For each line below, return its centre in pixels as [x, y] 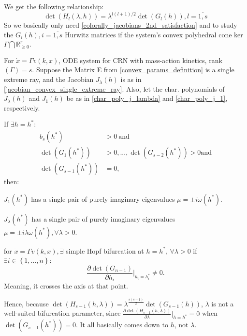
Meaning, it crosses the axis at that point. [66, 286]
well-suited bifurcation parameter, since [62, 313]
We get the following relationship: [54, 6]
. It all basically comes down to [122, 325]
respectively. [22, 107]
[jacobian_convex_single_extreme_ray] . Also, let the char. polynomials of [114, 88]
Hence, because [26, 303]
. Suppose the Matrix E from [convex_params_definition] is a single [133, 70]
